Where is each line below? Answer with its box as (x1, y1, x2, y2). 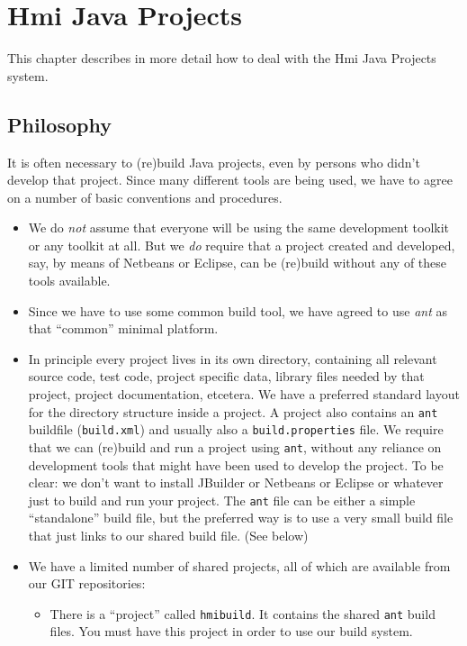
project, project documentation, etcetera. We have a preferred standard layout (28, 385, 460, 404)
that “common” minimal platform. (28, 319, 219, 338)
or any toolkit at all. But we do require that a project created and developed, (28, 235, 455, 254)
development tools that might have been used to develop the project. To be (28, 455, 444, 474)
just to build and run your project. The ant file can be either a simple (28, 490, 416, 509)
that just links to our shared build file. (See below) (28, 526, 309, 545)
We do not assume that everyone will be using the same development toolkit (28, 218, 449, 237)
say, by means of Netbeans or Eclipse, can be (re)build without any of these (28, 253, 447, 272)
